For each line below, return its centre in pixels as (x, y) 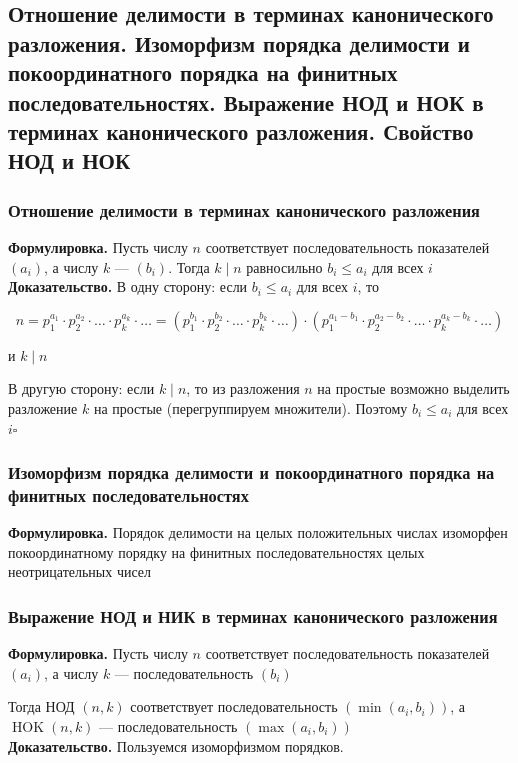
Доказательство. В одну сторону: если (128, 286)
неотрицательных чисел (80, 571)
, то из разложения (243, 388)
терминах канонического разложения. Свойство (241, 130)
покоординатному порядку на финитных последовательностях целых (216, 551)
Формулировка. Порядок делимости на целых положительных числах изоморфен (258, 532)
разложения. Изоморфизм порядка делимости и (239, 42)
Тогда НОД (41, 706)
